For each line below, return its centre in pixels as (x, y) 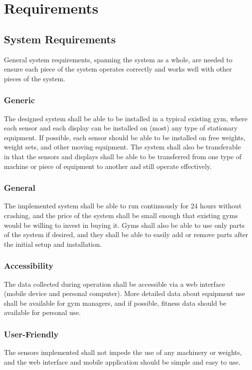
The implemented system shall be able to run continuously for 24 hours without (123, 206)
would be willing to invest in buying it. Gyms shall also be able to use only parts (124, 225)
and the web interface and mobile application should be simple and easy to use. (122, 361)
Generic (19, 100)
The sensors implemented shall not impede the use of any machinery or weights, (123, 352)
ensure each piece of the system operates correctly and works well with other (118, 69)
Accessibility (29, 266)
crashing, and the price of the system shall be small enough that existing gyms (121, 215)
